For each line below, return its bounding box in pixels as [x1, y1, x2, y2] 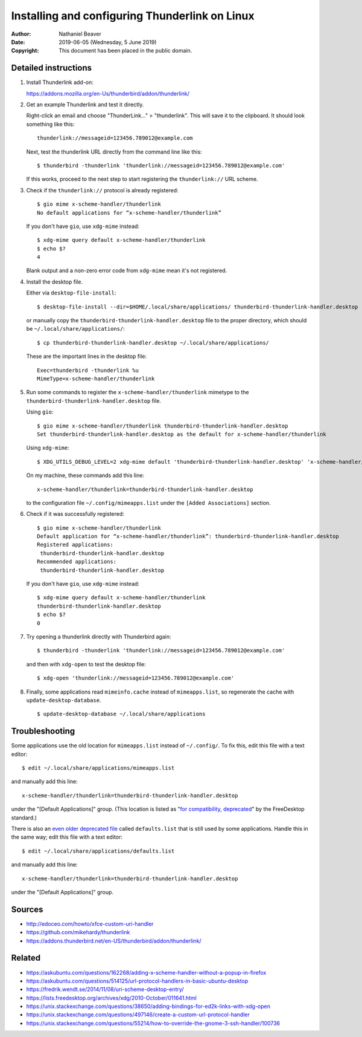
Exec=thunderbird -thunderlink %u [37, 366, 139, 374]
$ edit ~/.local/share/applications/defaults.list [22, 847, 175, 854]
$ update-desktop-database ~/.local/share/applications [37, 710, 206, 718]
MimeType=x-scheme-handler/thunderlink [37, 375, 155, 382]
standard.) [11, 814, 37, 821]
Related [11, 953, 41, 963]
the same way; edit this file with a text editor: [11, 833, 123, 840]
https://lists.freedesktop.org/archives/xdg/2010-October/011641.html [26, 994, 197, 1001]
